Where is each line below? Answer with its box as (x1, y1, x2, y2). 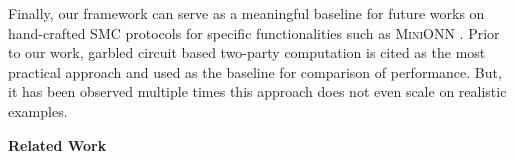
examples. (8, 100, 68, 121)
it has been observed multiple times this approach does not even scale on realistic (8, 81, 507, 102)
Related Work (8, 134, 107, 155)
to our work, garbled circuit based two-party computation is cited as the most (8, 42, 486, 63)
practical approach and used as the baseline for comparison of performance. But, (8, 61, 502, 82)
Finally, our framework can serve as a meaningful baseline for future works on (8, 3, 485, 23)
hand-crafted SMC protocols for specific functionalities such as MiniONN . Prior (8, 22, 500, 43)
